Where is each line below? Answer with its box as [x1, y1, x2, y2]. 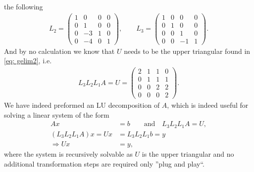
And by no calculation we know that [4, 45, 115, 56]
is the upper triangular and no [142, 148, 234, 159]
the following [4, 1, 43, 11]
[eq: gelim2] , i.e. [4, 55, 52, 66]
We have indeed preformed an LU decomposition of [4, 100, 160, 110]
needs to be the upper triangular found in [124, 45, 251, 56]
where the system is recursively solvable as [4, 148, 133, 159]
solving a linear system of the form [4, 109, 109, 120]
